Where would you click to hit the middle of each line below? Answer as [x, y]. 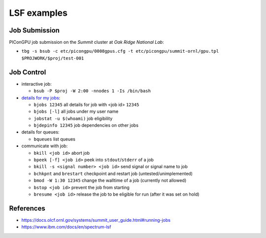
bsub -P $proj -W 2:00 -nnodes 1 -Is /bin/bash [92, 91]
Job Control [28, 72]
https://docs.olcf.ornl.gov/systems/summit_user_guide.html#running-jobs [96, 220]
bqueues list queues [55, 139]
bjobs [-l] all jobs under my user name [76, 111]
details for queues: [40, 132]
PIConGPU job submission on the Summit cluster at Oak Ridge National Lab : [87, 42]
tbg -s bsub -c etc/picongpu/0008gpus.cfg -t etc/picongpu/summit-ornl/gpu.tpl [120, 51]
